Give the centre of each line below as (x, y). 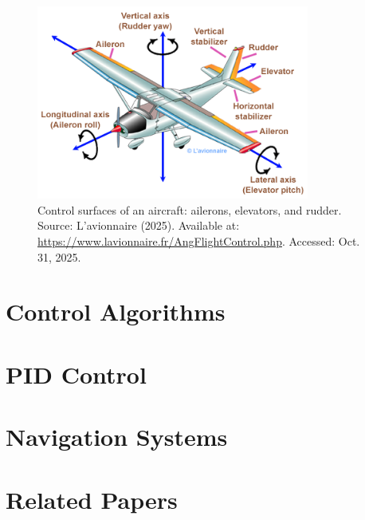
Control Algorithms (116, 311)
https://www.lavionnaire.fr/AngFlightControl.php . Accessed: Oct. (199, 241)
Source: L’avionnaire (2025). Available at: (139, 225)
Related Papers (92, 499)
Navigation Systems (117, 437)
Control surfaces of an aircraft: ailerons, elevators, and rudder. (190, 209)
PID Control (76, 374)
